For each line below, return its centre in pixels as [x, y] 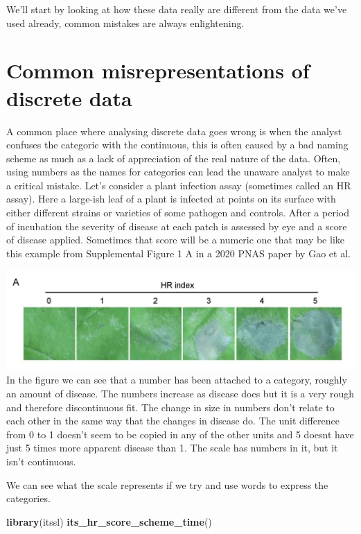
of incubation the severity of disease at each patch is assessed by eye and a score [177, 226]
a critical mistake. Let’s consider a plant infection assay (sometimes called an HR [179, 185]
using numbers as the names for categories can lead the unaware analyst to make [178, 172]
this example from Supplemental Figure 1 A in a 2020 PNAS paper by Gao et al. [178, 253]
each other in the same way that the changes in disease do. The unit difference [173, 421]
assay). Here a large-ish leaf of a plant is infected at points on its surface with [171, 199]
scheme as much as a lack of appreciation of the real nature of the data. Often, [174, 158]
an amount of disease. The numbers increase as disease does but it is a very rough [180, 393]
